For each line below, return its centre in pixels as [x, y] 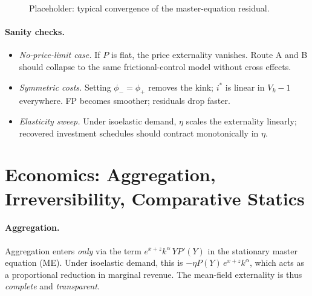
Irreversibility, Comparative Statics [155, 198]
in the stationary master [252, 250]
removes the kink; [181, 87]
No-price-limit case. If [60, 55]
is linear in [245, 87]
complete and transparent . [52, 286]
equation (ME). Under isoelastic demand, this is [94, 262]
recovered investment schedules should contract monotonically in [139, 133]
